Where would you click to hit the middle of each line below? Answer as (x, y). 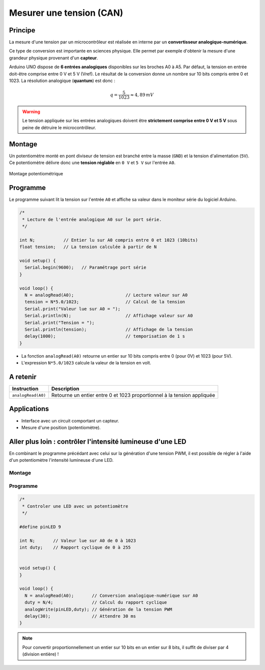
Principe (22, 30)
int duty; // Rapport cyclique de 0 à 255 (75, 547)
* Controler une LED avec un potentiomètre (75, 506)
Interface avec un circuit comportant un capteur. (70, 420)
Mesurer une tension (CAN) (66, 13)
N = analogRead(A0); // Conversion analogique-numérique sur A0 (111, 595)
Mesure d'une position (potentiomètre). (61, 427)
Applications (29, 409)
